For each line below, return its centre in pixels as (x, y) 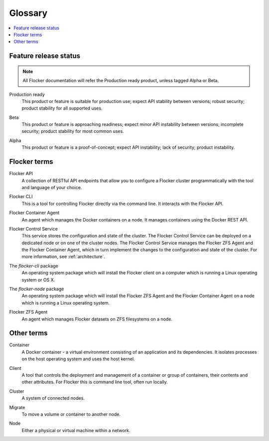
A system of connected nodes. (53, 398)
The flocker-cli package (34, 266)
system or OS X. (38, 280)
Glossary (28, 13)
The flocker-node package (37, 289)
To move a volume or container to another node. (71, 414)
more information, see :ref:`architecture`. (64, 257)
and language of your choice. (52, 187)
